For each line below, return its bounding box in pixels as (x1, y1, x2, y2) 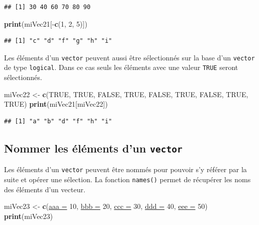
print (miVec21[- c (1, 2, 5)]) (4, 18, 88, 29)
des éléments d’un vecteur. (4, 184, 85, 194)
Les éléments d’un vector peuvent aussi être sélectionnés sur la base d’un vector (4, 52, 255, 62)
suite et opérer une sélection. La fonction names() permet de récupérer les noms (4, 174, 251, 184)
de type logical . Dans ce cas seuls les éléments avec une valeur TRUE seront (4, 62, 238, 72)
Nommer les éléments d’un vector (4, 140, 183, 156)
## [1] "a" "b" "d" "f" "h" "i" (4, 117, 112, 125)
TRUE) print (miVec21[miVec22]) (4, 99, 108, 109)
